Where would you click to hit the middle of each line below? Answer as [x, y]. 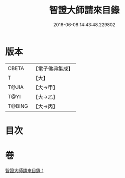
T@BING [18, 106]
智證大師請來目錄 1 [24, 170]
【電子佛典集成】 [53, 69]
